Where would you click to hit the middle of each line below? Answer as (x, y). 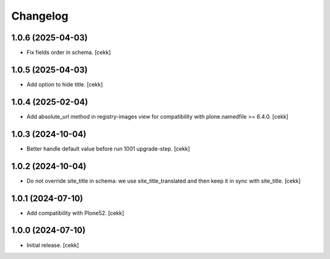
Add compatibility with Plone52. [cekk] (75, 213)
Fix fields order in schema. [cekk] (69, 53)
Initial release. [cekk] (53, 245)
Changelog (40, 16)
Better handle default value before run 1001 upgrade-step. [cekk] (108, 148)
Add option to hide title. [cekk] (65, 84)
